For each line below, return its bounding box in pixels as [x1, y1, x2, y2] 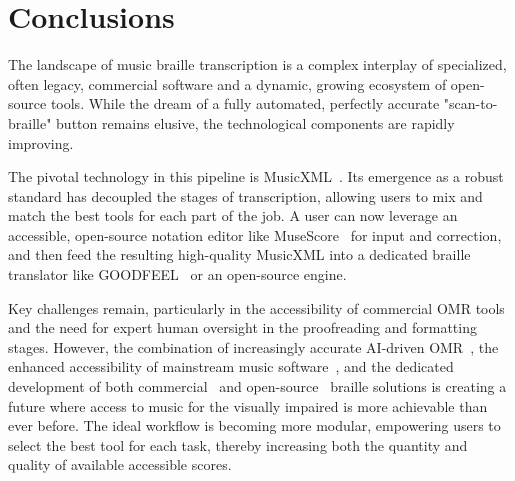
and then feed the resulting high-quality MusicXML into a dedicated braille [8, 244, 471, 265]
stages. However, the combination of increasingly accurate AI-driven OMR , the [8, 336, 499, 357]
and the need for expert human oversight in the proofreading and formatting [8, 317, 477, 338]
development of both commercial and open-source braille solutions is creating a [8, 376, 507, 397]
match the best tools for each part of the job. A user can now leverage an [8, 205, 458, 226]
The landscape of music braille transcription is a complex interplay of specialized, [8, 54, 507, 75]
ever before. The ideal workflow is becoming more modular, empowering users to [8, 415, 501, 436]
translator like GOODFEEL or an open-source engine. [8, 264, 347, 285]
